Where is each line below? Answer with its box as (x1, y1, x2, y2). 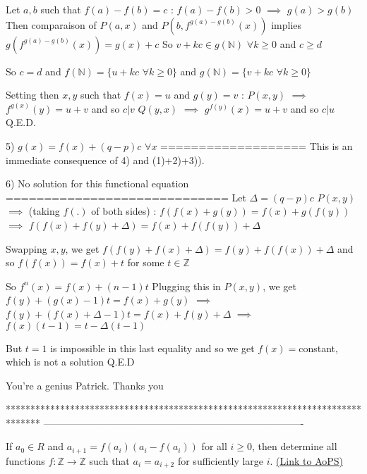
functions (6, 453, 45, 468)
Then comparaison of (6, 17, 97, 32)
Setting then (6, 87, 59, 102)
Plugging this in (152, 278, 221, 293)
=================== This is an (160, 138, 353, 153)
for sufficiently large (177, 453, 264, 468)
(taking (28, 204, 60, 218)
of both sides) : (91, 204, 157, 218)
